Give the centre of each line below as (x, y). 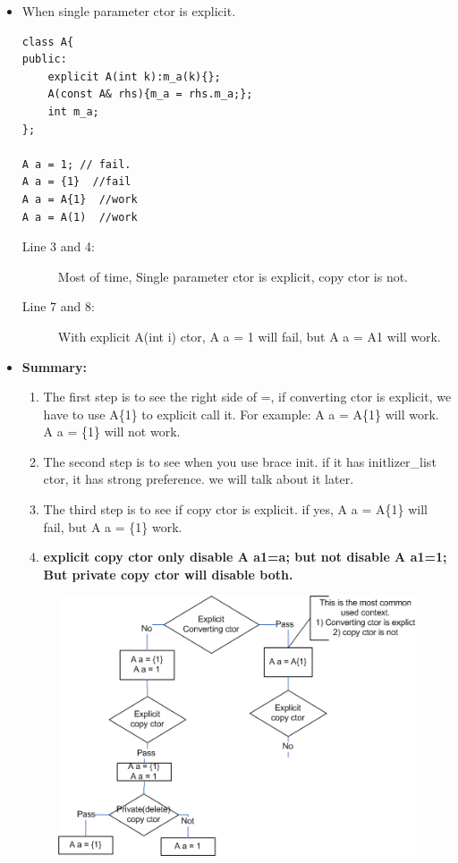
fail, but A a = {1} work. (113, 526)
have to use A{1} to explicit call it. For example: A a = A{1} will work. (241, 414)
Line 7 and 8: (58, 306)
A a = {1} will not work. (112, 431)
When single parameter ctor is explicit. (129, 11)
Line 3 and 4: (58, 246)
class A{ (48, 42)
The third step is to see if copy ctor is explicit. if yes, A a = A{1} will (235, 509)
